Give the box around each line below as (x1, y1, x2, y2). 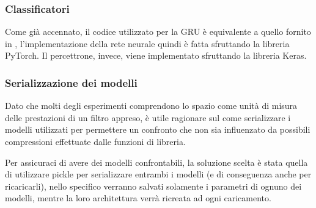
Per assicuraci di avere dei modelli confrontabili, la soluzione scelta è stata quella (5, 155, 308, 168)
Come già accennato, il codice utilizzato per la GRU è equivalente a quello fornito (5, 25, 311, 38)
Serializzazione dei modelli (5, 75, 138, 90)
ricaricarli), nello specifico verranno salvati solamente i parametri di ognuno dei (5, 179, 302, 192)
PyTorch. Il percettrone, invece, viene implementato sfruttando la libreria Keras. (5, 49, 307, 62)
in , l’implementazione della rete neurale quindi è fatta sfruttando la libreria (5, 37, 290, 50)
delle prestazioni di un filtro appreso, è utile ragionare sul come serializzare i (5, 111, 291, 124)
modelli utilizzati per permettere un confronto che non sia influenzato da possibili (5, 123, 310, 136)
